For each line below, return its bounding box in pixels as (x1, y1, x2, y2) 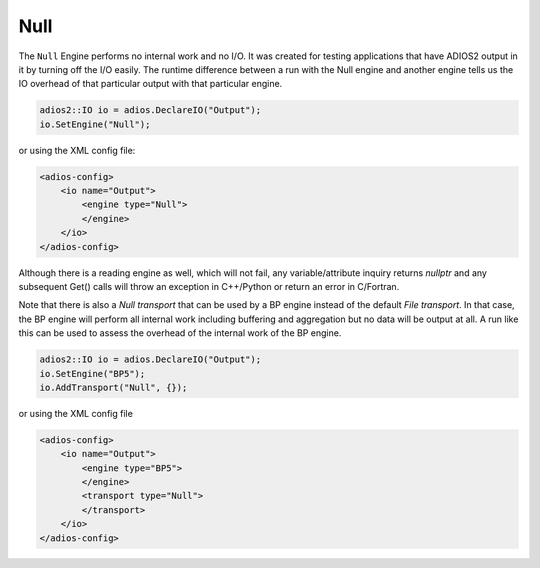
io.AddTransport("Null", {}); (39, 381, 188, 393)
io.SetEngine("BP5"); (39, 368, 146, 379)
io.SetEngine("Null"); (39, 118, 151, 130)
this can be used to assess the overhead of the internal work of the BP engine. (18, 327, 342, 339)
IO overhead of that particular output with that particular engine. (18, 78, 283, 90)
